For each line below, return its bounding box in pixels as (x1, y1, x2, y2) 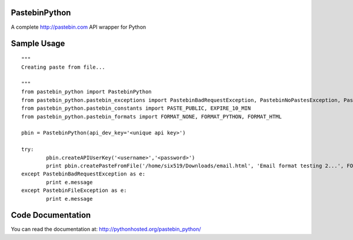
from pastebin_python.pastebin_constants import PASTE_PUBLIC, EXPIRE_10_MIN (21, 105, 251, 111)
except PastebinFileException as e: (21, 187, 127, 194)
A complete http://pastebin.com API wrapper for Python (11, 23, 146, 31)
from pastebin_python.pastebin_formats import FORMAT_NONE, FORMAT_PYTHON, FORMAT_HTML (21, 113, 282, 120)
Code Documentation (11, 210, 91, 220)
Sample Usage (11, 39, 65, 49)
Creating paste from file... (21, 64, 105, 70)
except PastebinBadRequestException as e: (21, 171, 146, 177)
